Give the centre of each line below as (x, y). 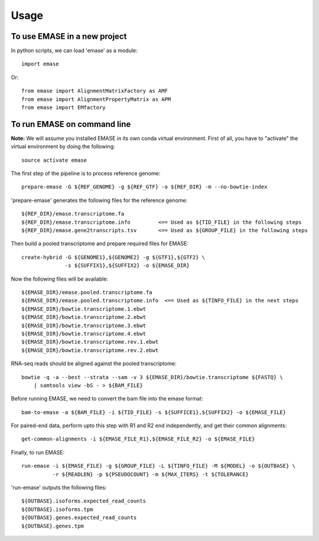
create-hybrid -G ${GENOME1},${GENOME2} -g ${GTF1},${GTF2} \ (113, 257)
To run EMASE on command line (71, 124)
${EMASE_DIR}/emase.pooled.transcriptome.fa (87, 292)
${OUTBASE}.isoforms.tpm (57, 509)
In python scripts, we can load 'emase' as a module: (74, 51)
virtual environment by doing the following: (63, 146)
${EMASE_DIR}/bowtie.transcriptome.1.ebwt (84, 309)
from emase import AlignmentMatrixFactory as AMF (95, 91)
